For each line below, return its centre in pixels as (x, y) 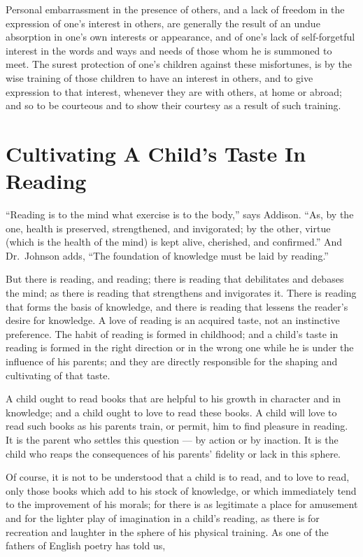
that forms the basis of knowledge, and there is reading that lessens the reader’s (177, 306)
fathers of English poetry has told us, (86, 545)
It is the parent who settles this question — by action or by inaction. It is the (172, 439)
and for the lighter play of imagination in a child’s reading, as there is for (163, 517)
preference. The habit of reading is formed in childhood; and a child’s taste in (172, 333)
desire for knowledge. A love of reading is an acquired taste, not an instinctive (173, 320)
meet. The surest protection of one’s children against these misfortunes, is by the (179, 64)
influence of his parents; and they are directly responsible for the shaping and (172, 361)
